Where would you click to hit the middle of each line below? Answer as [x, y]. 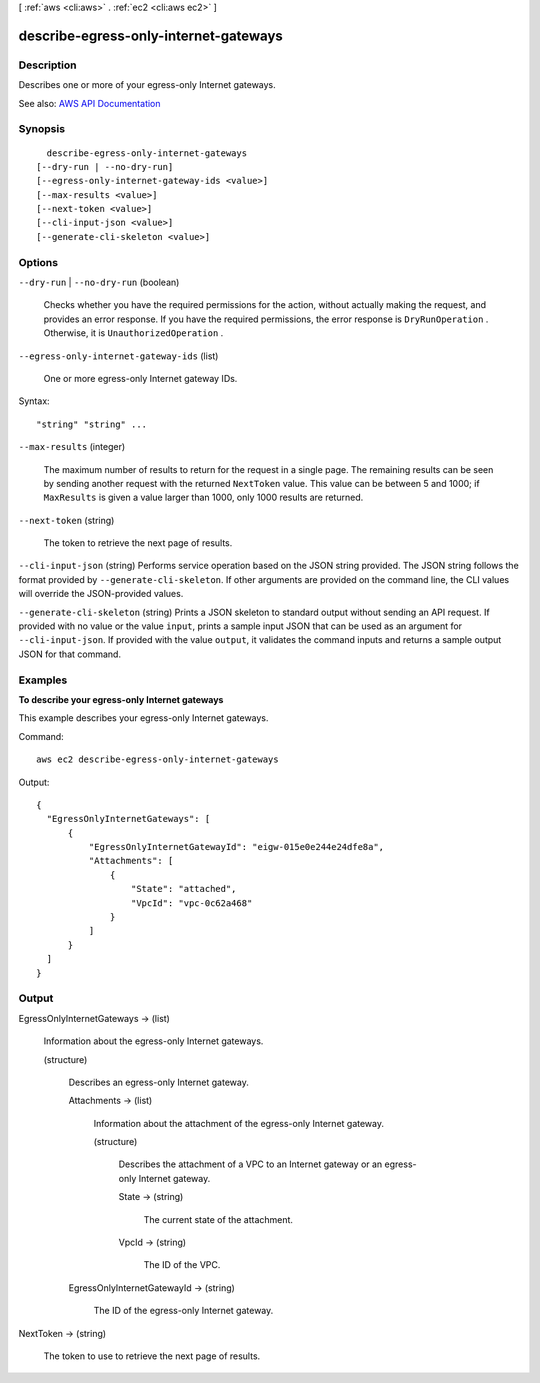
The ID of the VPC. [182, 1265]
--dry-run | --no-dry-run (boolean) [99, 282]
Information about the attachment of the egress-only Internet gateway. [239, 1123]
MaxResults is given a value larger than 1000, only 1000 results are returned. [203, 497]
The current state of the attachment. [218, 1219]
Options [38, 262]
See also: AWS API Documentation [89, 103]
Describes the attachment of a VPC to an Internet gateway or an [250, 1164]
